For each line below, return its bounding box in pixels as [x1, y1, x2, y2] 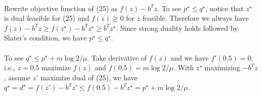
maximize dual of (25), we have [40, 72, 138, 82]
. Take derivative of [87, 52, 147, 63]
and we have [170, 52, 209, 63]
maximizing [204, 62, 240, 73]
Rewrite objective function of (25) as [4, 3, 118, 13]
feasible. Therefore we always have [142, 13, 249, 23]
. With [173, 62, 194, 73]
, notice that [205, 3, 244, 13]
